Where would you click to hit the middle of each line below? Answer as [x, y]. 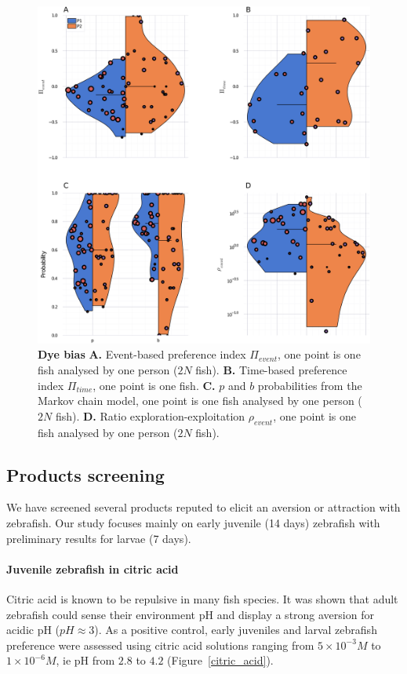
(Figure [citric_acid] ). [220, 660]
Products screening [85, 474]
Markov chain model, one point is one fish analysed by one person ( [200, 401]
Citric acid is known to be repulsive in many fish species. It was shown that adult [202, 599]
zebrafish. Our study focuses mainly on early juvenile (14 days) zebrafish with [193, 523]
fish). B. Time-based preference [271, 370]
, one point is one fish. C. [154, 385]
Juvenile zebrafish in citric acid [93, 568]
